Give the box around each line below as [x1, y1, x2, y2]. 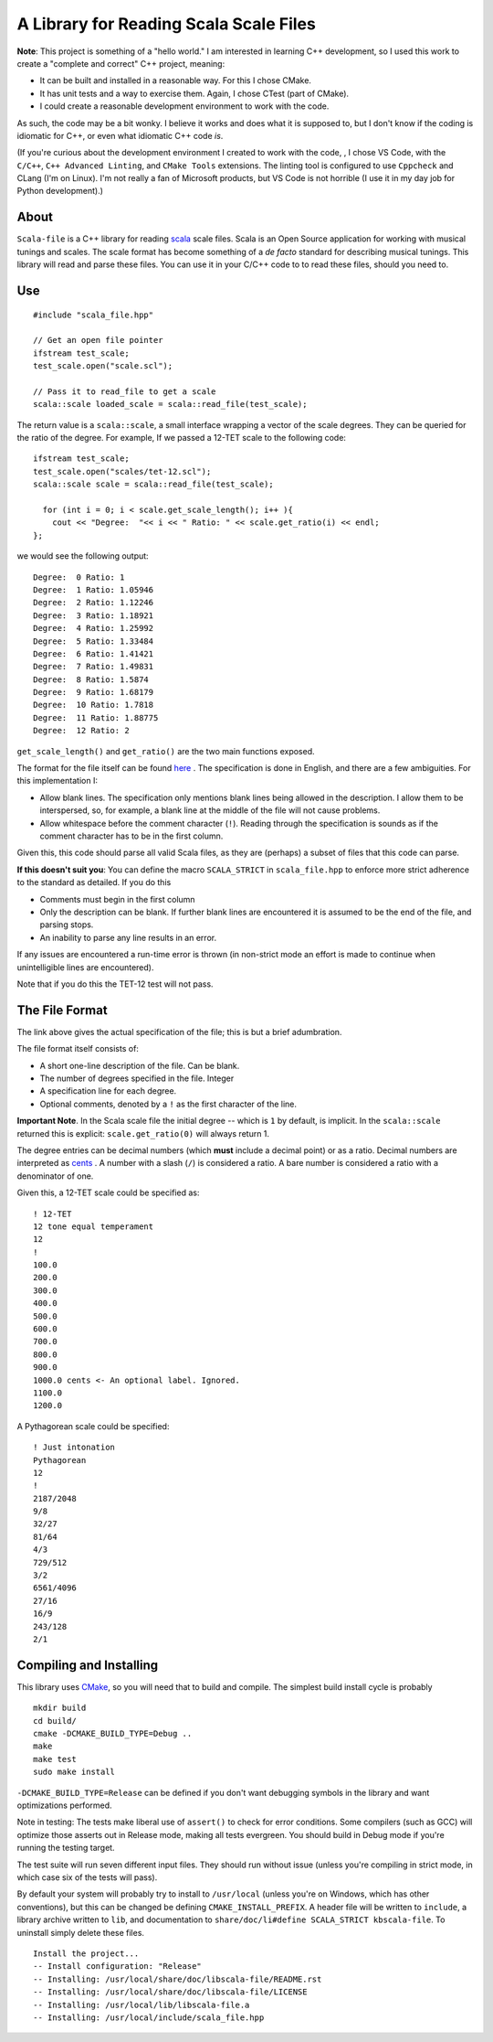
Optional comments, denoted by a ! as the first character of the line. [39, 1098, 297, 1109]
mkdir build [33, 1703, 87, 1714]
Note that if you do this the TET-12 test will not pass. [16, 978, 214, 989]
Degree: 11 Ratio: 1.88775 [33, 712, 159, 722]
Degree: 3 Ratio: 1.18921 [33, 610, 154, 621]
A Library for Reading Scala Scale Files [16, 14, 317, 34]
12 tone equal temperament [33, 1221, 154, 1232]
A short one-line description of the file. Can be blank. [39, 1060, 240, 1071]
